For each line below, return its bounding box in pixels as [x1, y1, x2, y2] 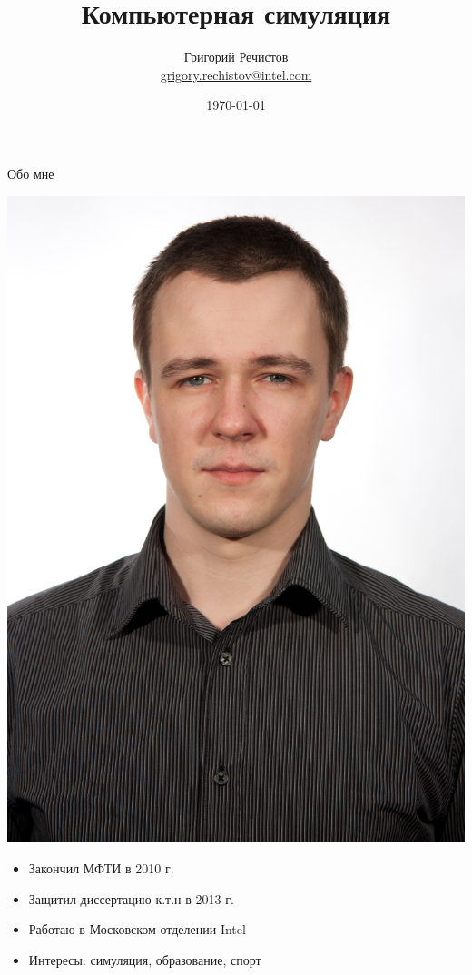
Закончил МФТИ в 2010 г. [28, 858, 174, 877]
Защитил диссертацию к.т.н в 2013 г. [28, 889, 234, 908]
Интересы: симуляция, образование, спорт [28, 950, 261, 969]
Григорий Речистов [183, 47, 289, 66]
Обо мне [7, 163, 54, 182]
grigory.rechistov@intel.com [160, 64, 312, 84]
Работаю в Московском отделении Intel [28, 920, 246, 939]
